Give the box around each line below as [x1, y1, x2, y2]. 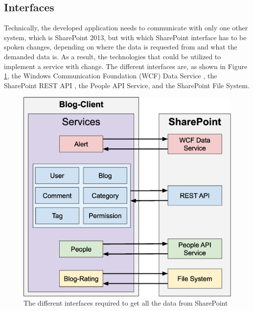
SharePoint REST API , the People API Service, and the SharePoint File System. [4, 80, 250, 90]
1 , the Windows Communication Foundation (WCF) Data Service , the [4, 71, 217, 81]
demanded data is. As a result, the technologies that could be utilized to [4, 51, 221, 61]
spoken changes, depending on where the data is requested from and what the [4, 42, 237, 52]
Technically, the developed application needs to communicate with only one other [4, 23, 248, 33]
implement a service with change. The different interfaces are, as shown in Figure [4, 61, 248, 71]
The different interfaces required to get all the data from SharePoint [23, 298, 228, 308]
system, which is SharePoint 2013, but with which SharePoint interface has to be [4, 32, 247, 42]
